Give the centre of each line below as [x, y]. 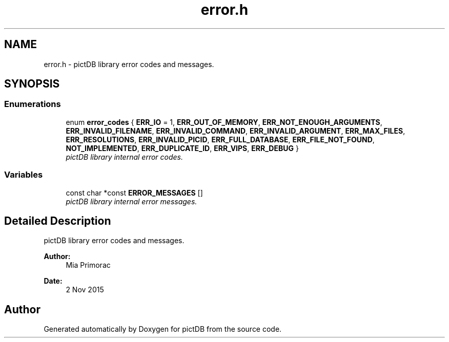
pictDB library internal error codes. [125, 157]
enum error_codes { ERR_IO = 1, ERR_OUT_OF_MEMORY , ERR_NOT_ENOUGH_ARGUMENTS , [224, 122]
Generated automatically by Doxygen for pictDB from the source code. [163, 329]
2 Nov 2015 [85, 290]
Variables [24, 175]
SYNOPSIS [32, 84]
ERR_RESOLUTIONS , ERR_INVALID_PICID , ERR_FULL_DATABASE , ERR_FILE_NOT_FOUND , [220, 139]
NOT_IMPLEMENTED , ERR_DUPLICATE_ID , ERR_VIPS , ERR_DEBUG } [182, 148]
